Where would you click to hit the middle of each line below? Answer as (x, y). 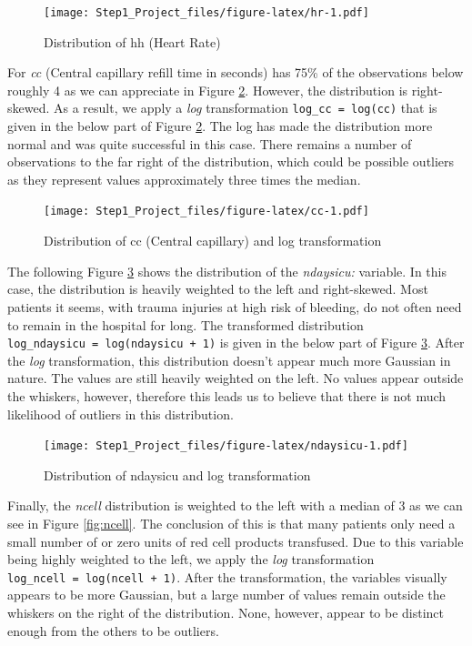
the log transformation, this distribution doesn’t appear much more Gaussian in (229, 360)
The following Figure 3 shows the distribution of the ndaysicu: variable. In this (227, 271)
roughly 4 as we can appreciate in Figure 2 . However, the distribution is (208, 90)
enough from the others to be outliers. (113, 630)
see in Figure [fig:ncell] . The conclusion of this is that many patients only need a (231, 523)
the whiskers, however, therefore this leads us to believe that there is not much (227, 395)
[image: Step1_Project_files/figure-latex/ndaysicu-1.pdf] (226, 446)
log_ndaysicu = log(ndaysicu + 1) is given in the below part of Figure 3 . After (236, 343)
